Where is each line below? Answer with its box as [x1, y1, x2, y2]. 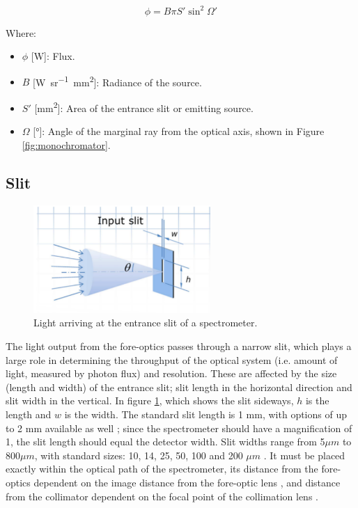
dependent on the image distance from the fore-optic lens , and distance [33, 475, 341, 489]
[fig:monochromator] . [22, 137, 111, 152]
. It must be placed [263, 447, 345, 462]
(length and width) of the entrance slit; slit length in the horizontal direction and [6, 379, 352, 394]
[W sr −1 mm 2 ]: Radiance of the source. [33, 72, 202, 89]
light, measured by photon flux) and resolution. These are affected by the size [6, 366, 337, 381]
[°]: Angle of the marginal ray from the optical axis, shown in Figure [33, 124, 325, 138]
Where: [6, 25, 36, 40]
